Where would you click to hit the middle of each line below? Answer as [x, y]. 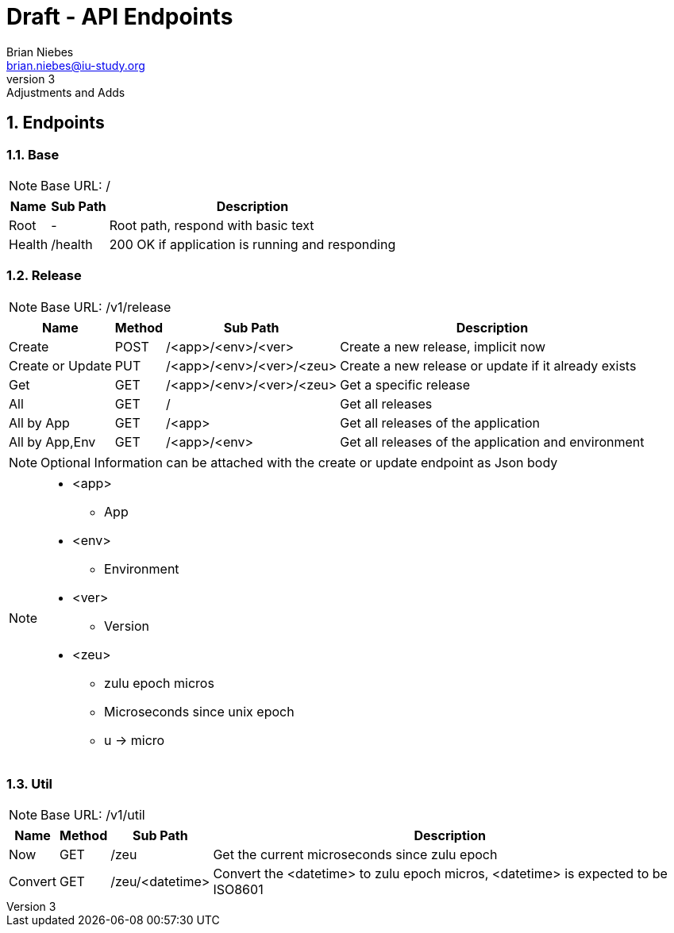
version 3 [31, 79]
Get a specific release [405, 384]
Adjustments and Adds [66, 92]
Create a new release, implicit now [443, 346]
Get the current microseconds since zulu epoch [355, 855]
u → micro [135, 740]
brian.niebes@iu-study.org [76, 65]
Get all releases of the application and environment [492, 442]
